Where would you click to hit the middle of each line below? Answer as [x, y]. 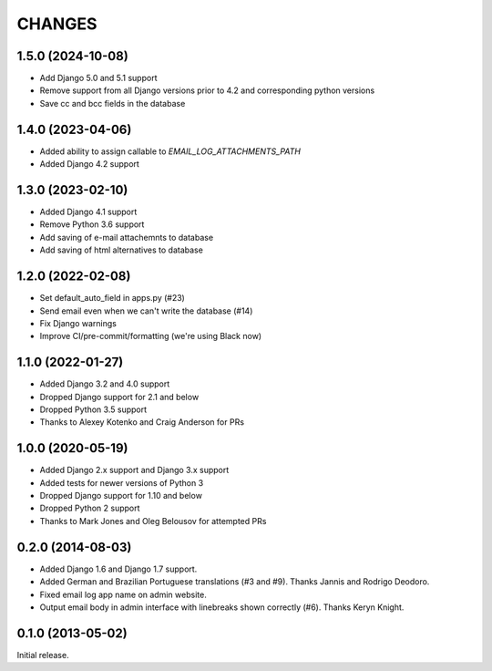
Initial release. [43, 655]
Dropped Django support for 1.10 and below [121, 496]
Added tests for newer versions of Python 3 [122, 482]
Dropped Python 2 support [90, 508]
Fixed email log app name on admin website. [123, 594]
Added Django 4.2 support [90, 164]
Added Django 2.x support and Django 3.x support [134, 470]
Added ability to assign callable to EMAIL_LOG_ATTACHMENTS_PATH [170, 151]
